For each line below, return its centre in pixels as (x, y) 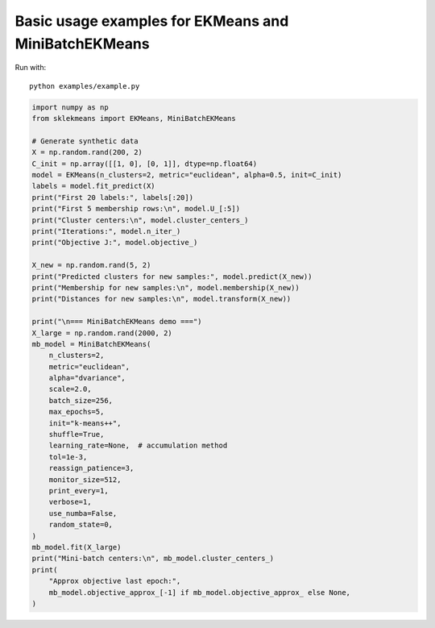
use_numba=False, (83, 513)
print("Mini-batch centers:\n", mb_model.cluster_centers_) (153, 559)
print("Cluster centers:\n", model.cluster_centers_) (140, 220)
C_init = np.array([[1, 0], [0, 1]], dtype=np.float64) (145, 164)
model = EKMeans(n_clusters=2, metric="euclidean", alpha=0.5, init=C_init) (187, 175)
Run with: (31, 68)
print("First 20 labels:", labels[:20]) (112, 197)
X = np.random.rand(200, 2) (87, 152)
